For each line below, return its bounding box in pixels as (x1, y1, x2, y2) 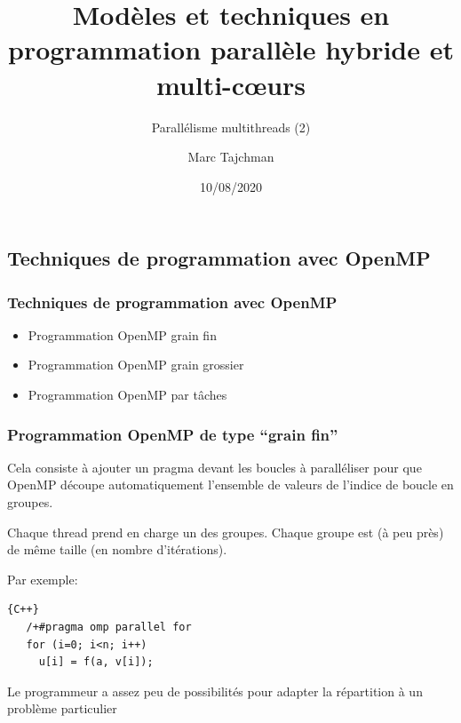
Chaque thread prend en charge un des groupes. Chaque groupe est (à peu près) (7, 522, 444, 541)
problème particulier (7, 699, 117, 718)
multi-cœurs (155, 66, 306, 102)
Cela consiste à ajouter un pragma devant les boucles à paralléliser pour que (7, 457, 422, 476)
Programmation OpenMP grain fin (28, 325, 217, 344)
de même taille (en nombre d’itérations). (7, 540, 227, 559)
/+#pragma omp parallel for (26, 621, 192, 634)
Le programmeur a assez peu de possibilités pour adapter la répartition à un (7, 681, 423, 700)
